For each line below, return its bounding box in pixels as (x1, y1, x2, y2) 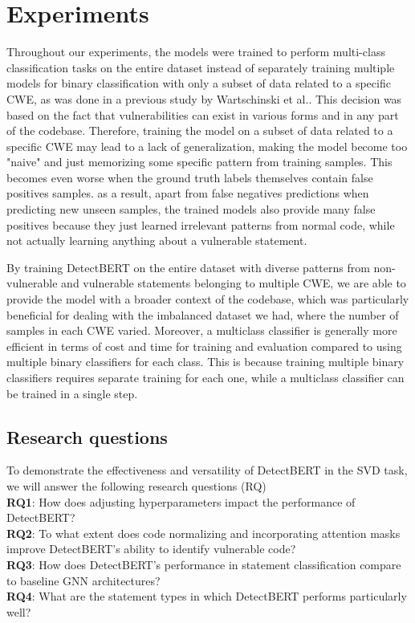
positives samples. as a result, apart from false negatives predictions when (6, 185, 369, 202)
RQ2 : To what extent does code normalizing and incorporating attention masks (6, 524, 401, 541)
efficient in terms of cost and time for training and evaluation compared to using (6, 337, 402, 354)
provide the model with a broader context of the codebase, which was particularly (6, 291, 409, 307)
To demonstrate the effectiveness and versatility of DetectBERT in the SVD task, (6, 462, 408, 478)
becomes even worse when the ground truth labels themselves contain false (6, 169, 373, 185)
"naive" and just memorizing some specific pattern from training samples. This (6, 153, 393, 170)
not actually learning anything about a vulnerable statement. (6, 232, 307, 249)
